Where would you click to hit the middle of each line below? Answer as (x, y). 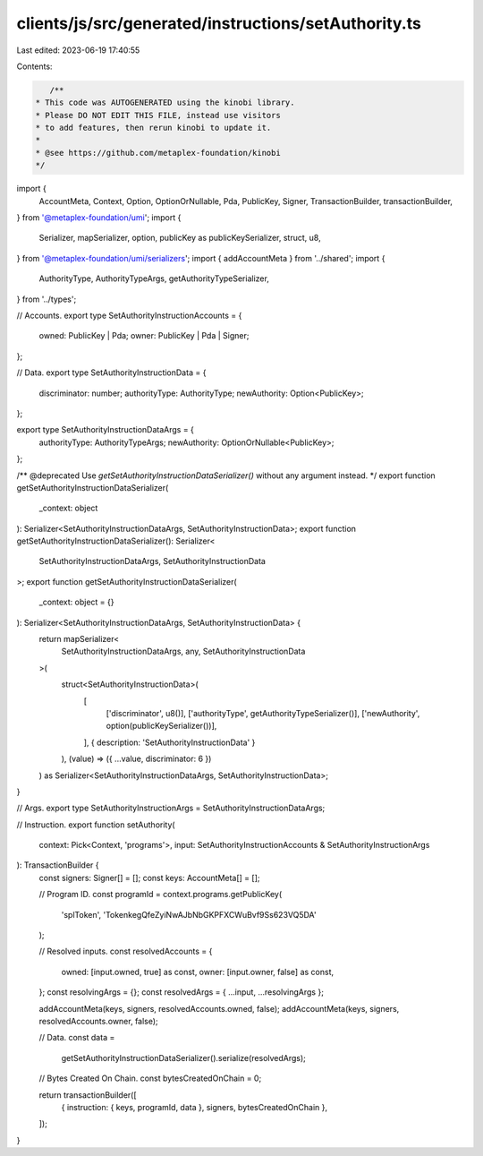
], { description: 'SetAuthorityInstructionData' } (169, 742)
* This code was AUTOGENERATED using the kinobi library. (165, 103)
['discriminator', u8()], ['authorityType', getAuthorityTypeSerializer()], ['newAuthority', (263, 713)
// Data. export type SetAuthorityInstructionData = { (111, 372)
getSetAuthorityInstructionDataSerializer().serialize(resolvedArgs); (183, 1058)
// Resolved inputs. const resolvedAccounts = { (126, 951)
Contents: (34, 66)
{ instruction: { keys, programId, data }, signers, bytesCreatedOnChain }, (195, 1107)
